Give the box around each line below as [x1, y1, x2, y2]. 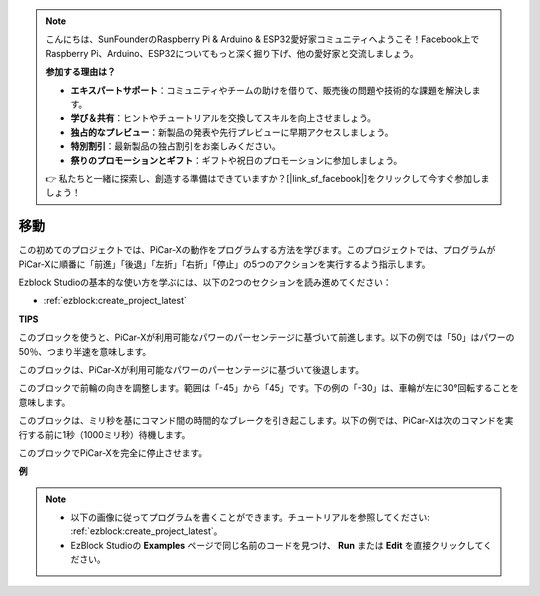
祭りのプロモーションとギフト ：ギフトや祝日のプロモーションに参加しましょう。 [70, 154, 403, 166]
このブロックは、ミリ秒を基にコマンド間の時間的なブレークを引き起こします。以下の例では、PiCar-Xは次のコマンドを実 [18, 415, 514, 427]
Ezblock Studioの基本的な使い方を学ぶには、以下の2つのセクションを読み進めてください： [18, 276, 392, 288]
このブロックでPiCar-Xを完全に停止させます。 [18, 446, 208, 459]
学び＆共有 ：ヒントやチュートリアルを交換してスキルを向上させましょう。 [70, 112, 377, 124]
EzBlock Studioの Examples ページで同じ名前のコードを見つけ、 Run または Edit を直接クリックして [70, 539, 484, 551]
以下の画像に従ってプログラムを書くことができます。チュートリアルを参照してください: [70, 511, 430, 524]
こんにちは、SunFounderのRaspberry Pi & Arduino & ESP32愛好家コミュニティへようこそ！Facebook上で [45, 33, 480, 45]
